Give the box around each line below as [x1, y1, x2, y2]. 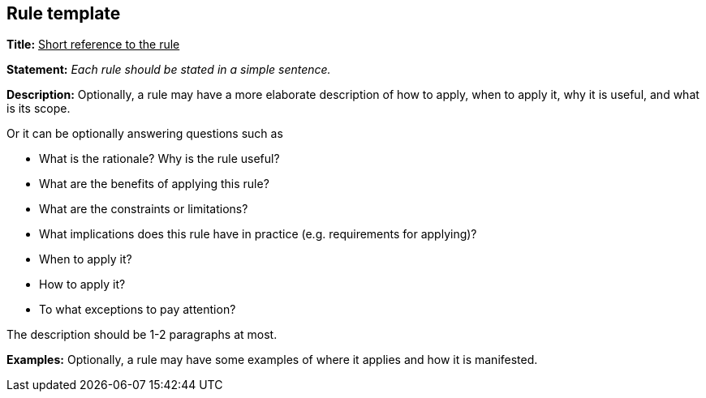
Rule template [6, 3, 121, 24]
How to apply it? [39, 277, 126, 292]
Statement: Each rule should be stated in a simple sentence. [6, 62, 331, 77]
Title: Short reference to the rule [6, 37, 180, 52]
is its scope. [6, 101, 71, 116]
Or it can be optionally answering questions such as [6, 126, 283, 141]
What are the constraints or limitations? [39, 202, 248, 216]
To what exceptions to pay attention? [39, 302, 236, 317]
